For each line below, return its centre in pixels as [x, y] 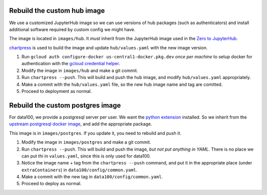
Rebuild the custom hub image [57, 11]
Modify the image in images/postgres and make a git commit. [86, 142]
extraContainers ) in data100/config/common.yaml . [80, 170]
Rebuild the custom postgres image [65, 105]
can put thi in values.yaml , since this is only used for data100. [86, 156]
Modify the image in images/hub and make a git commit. [80, 70]
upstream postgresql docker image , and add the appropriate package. [81, 124]
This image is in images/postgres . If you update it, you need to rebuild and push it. [95, 133]
